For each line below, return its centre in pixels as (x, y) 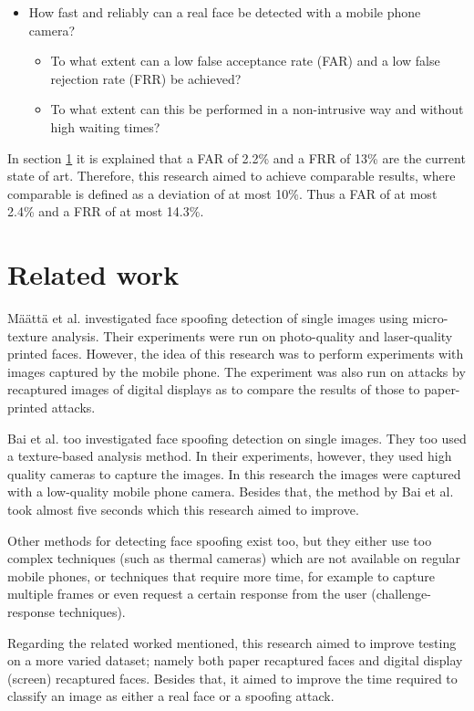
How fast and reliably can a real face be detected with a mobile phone (225, 12)
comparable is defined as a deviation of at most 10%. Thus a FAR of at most (222, 193)
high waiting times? (105, 126)
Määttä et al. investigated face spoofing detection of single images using (208, 318)
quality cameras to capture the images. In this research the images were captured (234, 473)
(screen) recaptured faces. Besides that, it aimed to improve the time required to (232, 678)
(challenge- (401, 594)
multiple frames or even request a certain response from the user (187, 594)
